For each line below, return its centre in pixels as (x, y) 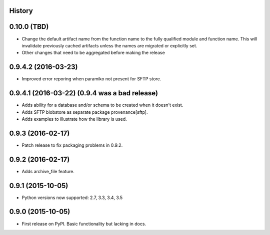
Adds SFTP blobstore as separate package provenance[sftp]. (85, 112)
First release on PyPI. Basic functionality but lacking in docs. (84, 224)
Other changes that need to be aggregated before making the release (93, 53)
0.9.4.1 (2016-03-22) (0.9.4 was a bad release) (84, 93)
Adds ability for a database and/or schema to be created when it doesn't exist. (102, 105)
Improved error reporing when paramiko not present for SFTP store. (91, 79)
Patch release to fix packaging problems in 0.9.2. (72, 145)
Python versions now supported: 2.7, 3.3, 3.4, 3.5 (72, 198)
